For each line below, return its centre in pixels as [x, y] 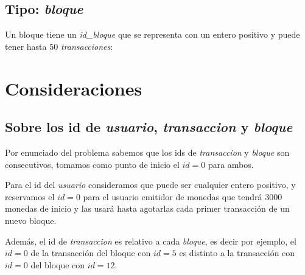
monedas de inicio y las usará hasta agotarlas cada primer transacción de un [147, 208]
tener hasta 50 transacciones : [59, 46]
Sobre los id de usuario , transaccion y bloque [149, 127]
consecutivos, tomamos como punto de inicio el [92, 164]
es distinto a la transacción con [237, 253]
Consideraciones [74, 88]
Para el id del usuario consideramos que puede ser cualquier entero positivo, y [150, 185]
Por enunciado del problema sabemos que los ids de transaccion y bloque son [147, 152]
